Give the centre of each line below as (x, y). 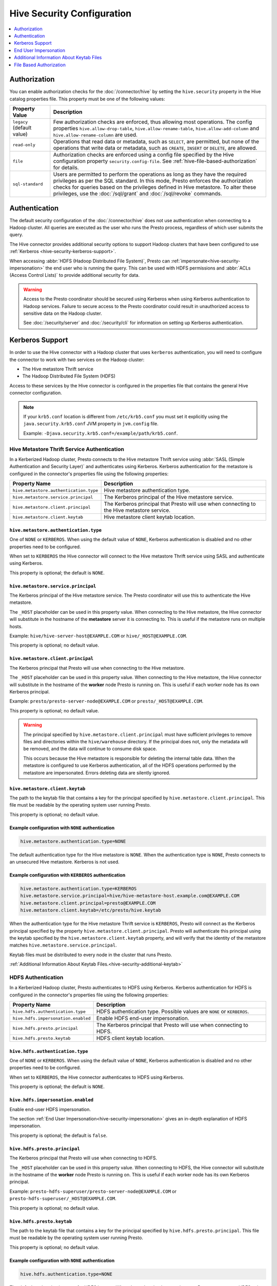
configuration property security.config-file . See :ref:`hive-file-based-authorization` (155, 161)
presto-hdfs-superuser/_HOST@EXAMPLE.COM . (63, 1199)
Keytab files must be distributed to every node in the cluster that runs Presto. (91, 955)
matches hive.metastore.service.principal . (63, 945)
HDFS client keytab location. (131, 1038)
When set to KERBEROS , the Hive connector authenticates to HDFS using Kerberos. (97, 1077)
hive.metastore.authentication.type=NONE (73, 841)
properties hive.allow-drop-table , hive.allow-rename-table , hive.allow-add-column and (156, 129)
